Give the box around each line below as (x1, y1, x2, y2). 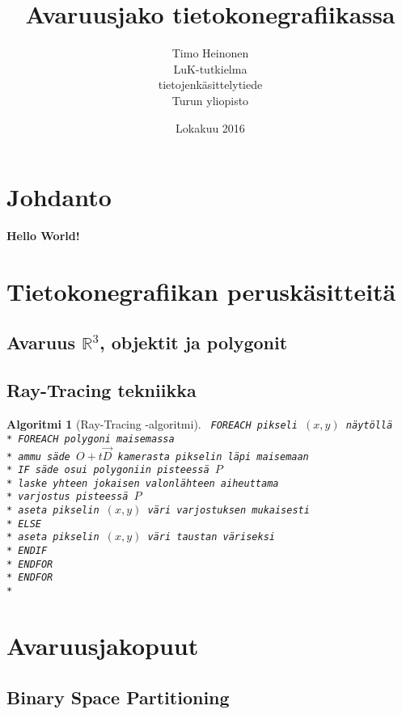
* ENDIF (6, 545, 48, 557)
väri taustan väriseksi (147, 531, 275, 543)
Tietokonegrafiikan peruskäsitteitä (6, 274, 396, 307)
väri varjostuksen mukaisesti (147, 505, 310, 517)
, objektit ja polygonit (99, 330, 288, 355)
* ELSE (6, 518, 41, 530)
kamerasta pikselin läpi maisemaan (117, 450, 309, 463)
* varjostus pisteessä (6, 491, 129, 503)
